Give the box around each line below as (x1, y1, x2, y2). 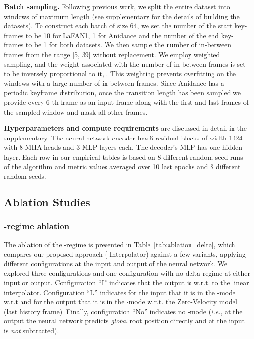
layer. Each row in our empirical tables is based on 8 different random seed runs (4, 151, 243, 161)
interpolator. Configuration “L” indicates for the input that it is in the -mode (4, 287, 236, 297)
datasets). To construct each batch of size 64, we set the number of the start (4, 20, 233, 31)
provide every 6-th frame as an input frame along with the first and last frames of (4, 97, 249, 107)
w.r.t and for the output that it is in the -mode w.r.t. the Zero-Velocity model (4, 297, 237, 307)
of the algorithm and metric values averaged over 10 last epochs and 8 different (4, 161, 241, 171)
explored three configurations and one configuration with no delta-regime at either (4, 268, 250, 278)
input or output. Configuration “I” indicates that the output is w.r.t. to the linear (4, 278, 249, 288)
